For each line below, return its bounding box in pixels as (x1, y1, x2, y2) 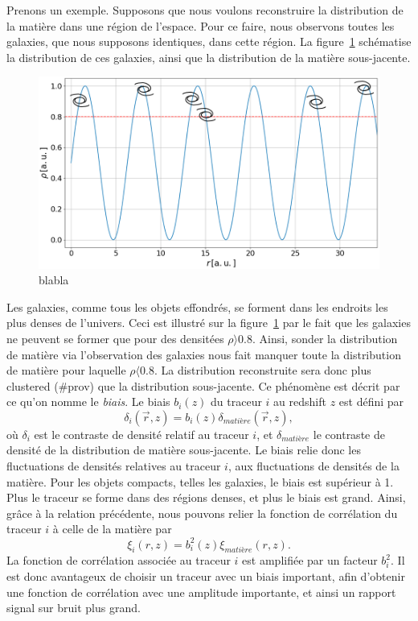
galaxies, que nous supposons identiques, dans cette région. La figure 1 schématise (6, 33, 412, 50)
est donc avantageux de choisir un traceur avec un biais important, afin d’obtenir (6, 567, 405, 584)
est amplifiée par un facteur (242, 552, 378, 569)
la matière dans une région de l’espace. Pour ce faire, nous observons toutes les (6, 17, 395, 34)
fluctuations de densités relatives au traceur (6, 457, 221, 474)
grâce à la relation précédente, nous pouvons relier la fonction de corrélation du (6, 504, 398, 521)
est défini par (338, 393, 404, 410)
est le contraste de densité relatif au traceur (34, 425, 249, 442)
